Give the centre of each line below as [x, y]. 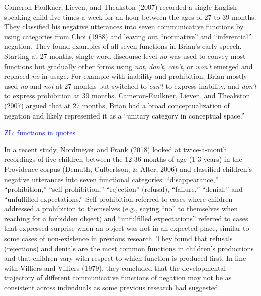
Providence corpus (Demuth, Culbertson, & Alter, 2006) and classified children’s [128, 169]
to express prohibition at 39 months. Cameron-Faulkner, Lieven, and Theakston [127, 96]
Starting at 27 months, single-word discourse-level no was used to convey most [125, 56]
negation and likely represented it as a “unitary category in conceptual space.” [124, 115]
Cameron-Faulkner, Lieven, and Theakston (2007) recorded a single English [120, 7]
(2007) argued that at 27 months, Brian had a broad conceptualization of [117, 105]
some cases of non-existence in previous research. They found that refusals [118, 238]
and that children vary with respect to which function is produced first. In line [125, 258]
